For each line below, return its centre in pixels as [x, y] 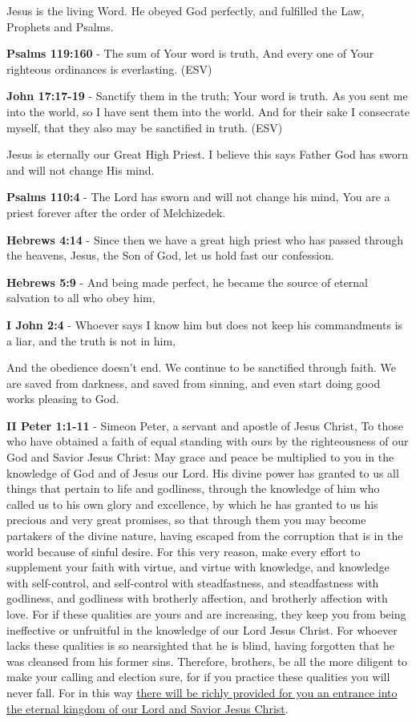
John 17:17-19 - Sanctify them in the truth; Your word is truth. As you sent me [207, 96]
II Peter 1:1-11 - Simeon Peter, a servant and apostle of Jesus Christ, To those [205, 425]
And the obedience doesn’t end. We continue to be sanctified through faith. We [201, 367]
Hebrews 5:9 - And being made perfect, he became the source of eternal [188, 282]
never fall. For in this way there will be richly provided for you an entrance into [202, 692]
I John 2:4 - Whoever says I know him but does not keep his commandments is [205, 324]
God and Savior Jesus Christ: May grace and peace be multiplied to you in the [200, 457]
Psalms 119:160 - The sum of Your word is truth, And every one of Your [190, 53]
